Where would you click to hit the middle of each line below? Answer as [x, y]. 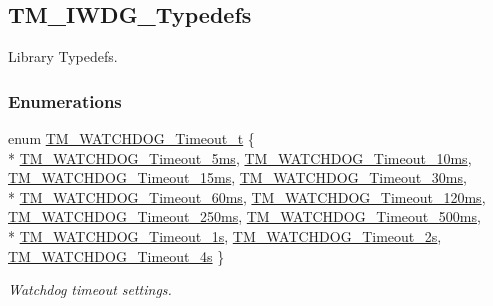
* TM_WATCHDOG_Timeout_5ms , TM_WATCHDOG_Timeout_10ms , [240, 157]
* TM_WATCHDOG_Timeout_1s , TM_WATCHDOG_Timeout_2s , [225, 235]
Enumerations [65, 100]
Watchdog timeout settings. [90, 289]
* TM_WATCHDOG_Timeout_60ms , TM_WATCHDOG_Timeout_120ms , [247, 196]
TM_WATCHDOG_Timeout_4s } [116, 255]
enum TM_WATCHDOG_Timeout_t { [131, 138]
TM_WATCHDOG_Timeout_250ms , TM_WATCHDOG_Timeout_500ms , [244, 216]
